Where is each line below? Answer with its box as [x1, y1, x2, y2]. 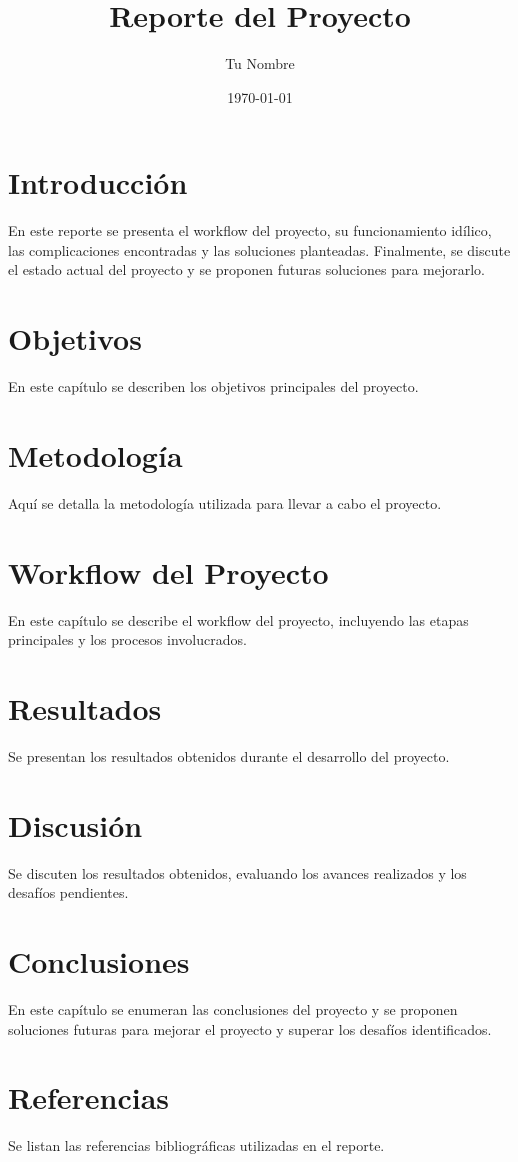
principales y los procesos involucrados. [8, 629, 247, 650]
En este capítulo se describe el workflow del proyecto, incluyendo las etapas [8, 609, 469, 630]
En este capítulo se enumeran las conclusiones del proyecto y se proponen [8, 998, 458, 1019]
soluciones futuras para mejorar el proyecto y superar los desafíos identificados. [8, 1018, 492, 1039]
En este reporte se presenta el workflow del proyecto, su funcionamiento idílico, [8, 220, 492, 241]
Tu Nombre [225, 53, 295, 74]
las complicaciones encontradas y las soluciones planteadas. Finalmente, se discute [8, 239, 511, 260]
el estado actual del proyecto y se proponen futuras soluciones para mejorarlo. [8, 259, 486, 280]
